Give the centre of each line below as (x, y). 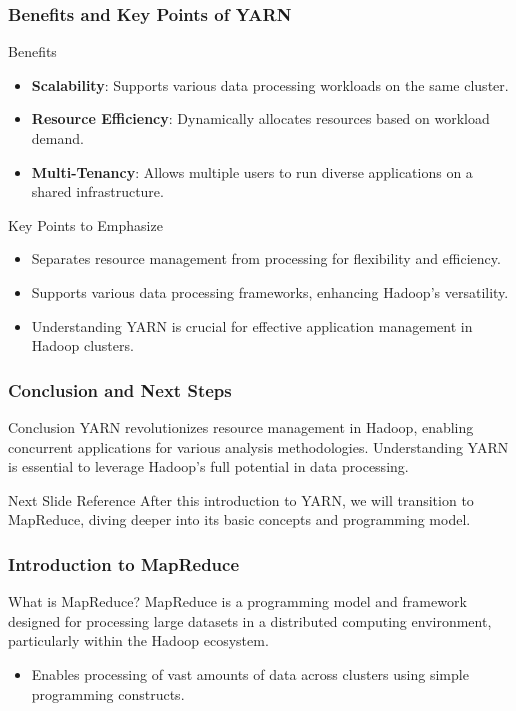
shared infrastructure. (97, 191)
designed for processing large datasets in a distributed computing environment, (250, 620)
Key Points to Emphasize (85, 224)
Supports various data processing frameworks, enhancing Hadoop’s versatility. (270, 291)
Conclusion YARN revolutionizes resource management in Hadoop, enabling (241, 426)
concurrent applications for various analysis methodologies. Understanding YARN (258, 446)
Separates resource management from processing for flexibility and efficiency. (266, 258)
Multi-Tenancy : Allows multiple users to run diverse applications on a (252, 171)
